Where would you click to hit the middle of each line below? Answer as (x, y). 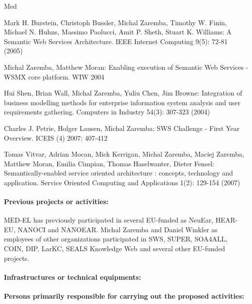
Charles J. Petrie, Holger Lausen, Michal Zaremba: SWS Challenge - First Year (122, 128)
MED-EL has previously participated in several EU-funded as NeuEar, (109, 220)
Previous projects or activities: (56, 201)
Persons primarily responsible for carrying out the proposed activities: (124, 296)
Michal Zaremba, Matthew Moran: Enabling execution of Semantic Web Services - (126, 67)
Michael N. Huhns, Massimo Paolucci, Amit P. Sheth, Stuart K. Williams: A (118, 32)
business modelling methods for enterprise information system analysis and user (122, 102)
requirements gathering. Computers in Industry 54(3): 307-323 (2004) (107, 112)
